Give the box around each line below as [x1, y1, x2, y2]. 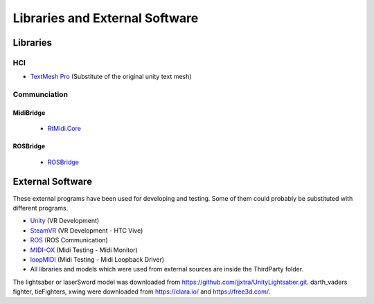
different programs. [12, 204, 69, 212]
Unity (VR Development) [30, 217, 100, 225]
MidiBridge [12, 108, 46, 117]
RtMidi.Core [47, 125, 81, 133]
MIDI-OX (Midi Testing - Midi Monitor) [30, 246, 138, 254]
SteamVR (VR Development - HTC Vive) [30, 226, 143, 235]
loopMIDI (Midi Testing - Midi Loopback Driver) [30, 255, 165, 263]
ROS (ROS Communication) [30, 236, 109, 244]
